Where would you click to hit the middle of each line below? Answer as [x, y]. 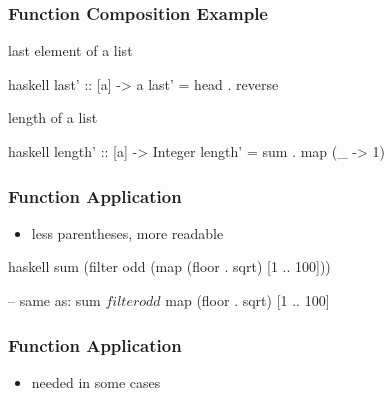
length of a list [53, 117]
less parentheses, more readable [127, 232]
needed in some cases [96, 381]
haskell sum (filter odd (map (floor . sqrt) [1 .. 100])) [169, 266]
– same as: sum [54, 300]
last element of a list [70, 50]
